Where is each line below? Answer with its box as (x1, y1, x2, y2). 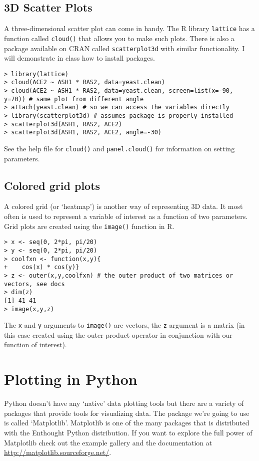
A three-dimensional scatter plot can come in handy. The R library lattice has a (4, 23, 255, 34)
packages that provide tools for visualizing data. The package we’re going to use (4, 407, 249, 418)
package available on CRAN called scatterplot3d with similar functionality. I (4, 43, 245, 53)
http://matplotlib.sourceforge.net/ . (4, 447, 111, 457)
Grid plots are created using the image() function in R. (4, 220, 174, 231)
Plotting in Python (4, 369, 137, 389)
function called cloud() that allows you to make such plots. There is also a (4, 33, 234, 43)
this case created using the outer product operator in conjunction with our (4, 329, 232, 340)
